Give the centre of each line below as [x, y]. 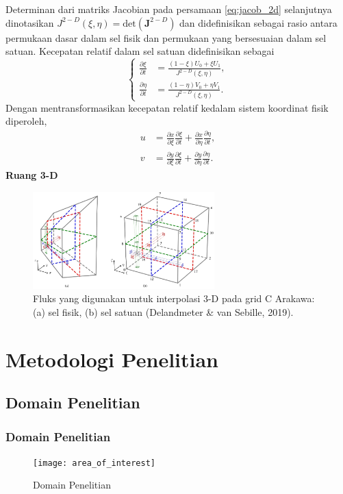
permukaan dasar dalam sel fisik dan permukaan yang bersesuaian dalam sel [166, 37]
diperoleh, [26, 121]
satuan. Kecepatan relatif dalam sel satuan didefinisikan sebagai [140, 51]
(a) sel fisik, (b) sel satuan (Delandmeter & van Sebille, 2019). [163, 311]
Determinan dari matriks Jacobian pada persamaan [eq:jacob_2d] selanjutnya [169, 9]
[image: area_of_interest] [94, 463]
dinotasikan [30, 22]
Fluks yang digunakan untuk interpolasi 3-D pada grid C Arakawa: [174, 298]
